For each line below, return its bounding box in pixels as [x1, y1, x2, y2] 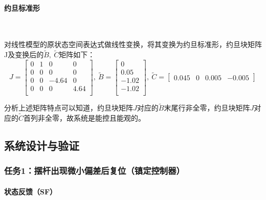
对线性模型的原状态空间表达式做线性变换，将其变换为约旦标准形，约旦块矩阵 [4, 39, 262, 50]
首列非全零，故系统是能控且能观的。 [24, 112, 146, 123]
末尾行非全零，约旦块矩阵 [164, 102, 250, 113]
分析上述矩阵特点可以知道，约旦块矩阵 [4, 102, 133, 113]
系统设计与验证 [4, 137, 79, 153]
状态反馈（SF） [4, 186, 57, 196]
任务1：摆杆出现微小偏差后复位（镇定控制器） [4, 164, 185, 177]
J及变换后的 [4, 49, 44, 60]
